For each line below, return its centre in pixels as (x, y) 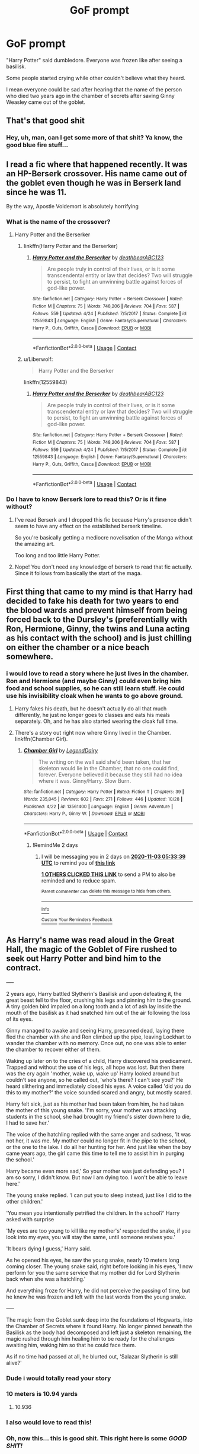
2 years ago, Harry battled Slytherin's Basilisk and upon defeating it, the (94, 993)
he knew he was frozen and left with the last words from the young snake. (96, 1297)
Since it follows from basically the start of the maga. (78, 573)
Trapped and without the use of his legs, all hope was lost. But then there (95, 1067)
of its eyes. (20, 1019)
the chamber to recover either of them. (53, 1049)
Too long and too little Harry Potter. (57, 555)
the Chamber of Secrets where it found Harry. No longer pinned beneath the (99, 1326)
